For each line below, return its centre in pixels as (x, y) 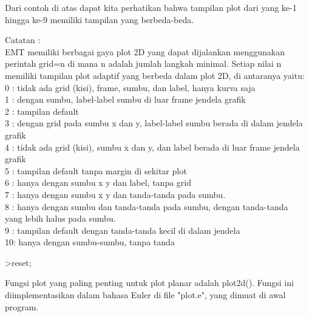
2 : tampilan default (42, 111)
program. (22, 306)
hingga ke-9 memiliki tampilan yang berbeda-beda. (100, 19)
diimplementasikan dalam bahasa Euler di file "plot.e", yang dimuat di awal (145, 295)
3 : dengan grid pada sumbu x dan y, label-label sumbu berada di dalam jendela (154, 123)
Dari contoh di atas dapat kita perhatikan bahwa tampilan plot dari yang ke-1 (151, 7)
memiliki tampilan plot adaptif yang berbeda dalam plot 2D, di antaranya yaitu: (155, 75)
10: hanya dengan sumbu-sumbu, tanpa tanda (90, 242)
